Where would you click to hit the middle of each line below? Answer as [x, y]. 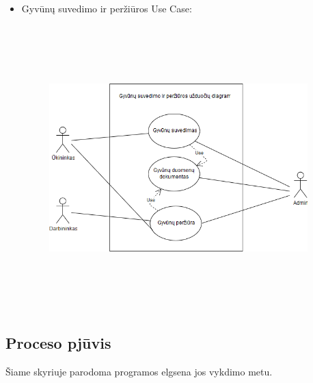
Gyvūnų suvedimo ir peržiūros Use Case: [107, 8]
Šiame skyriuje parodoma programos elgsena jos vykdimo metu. [139, 372]
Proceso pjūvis [58, 343]
